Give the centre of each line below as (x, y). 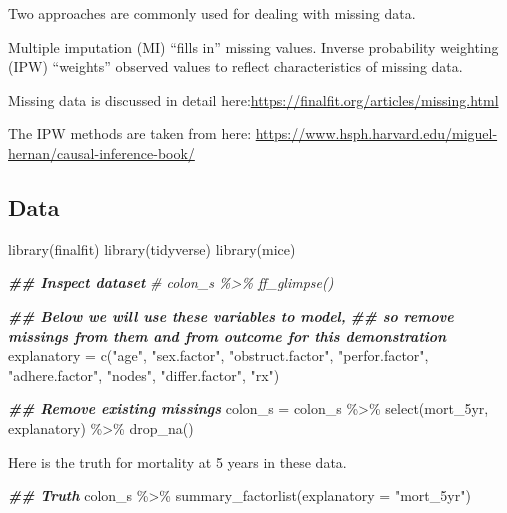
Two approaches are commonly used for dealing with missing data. (212, 13)
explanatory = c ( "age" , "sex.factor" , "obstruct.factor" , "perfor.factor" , (218, 355)
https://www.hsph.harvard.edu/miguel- (376, 133)
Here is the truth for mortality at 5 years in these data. (177, 461)
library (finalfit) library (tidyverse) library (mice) (152, 248)
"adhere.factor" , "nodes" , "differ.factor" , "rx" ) (144, 374)
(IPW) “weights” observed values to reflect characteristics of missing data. (235, 66)
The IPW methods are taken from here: (130, 133)
